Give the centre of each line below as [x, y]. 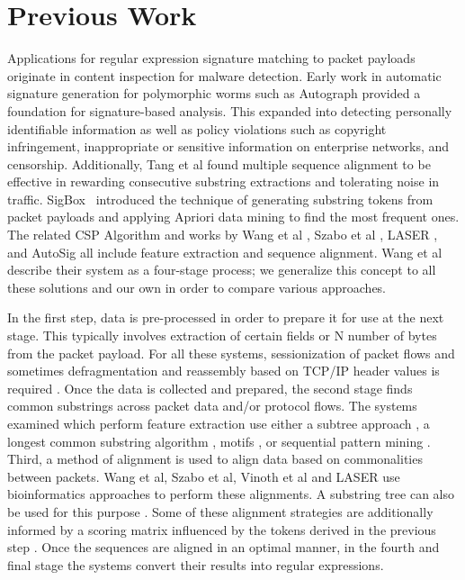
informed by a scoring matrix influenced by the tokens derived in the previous [222, 529]
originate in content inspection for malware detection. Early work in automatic [224, 75]
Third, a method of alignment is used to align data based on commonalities [215, 459]
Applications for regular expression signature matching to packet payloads [211, 58]
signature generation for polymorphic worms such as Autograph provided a [214, 93]
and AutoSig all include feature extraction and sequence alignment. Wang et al [225, 252]
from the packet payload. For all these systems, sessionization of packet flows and [231, 353]
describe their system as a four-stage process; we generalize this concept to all [222, 270]
